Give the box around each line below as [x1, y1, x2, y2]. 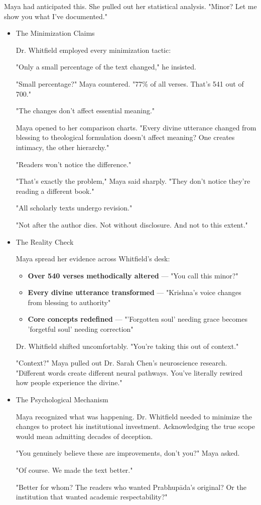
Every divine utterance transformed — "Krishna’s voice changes [28, 287, 241, 298]
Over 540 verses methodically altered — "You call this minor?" [28, 270, 238, 280]
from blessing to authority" [28, 297, 111, 307]
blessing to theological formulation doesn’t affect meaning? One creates [16, 132, 235, 142]
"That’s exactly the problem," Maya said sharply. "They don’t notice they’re [16, 176, 250, 186]
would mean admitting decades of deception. [16, 430, 153, 441]
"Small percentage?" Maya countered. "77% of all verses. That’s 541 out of [16, 78, 244, 89]
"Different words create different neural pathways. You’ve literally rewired [16, 367, 242, 378]
